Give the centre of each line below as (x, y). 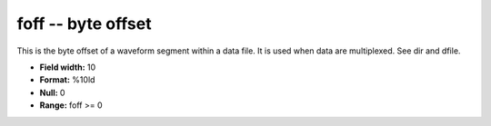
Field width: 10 (68, 67)
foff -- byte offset (84, 24)
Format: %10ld (67, 80)
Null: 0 (52, 92)
